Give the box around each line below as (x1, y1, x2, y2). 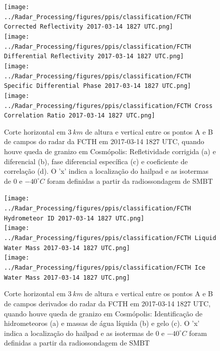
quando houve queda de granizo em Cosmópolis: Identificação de (4, 308, 202, 318)
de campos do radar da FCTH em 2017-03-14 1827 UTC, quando (4, 136, 204, 147)
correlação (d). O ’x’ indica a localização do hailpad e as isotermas (4, 166, 209, 176)
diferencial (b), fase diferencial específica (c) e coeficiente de (4, 156, 188, 166)
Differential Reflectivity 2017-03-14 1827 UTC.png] (4, 53, 184, 60)
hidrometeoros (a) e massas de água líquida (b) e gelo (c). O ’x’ (4, 318, 200, 328)
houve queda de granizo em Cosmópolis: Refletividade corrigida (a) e (4, 146, 216, 157)
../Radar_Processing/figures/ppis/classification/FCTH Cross (4, 102, 213, 109)
